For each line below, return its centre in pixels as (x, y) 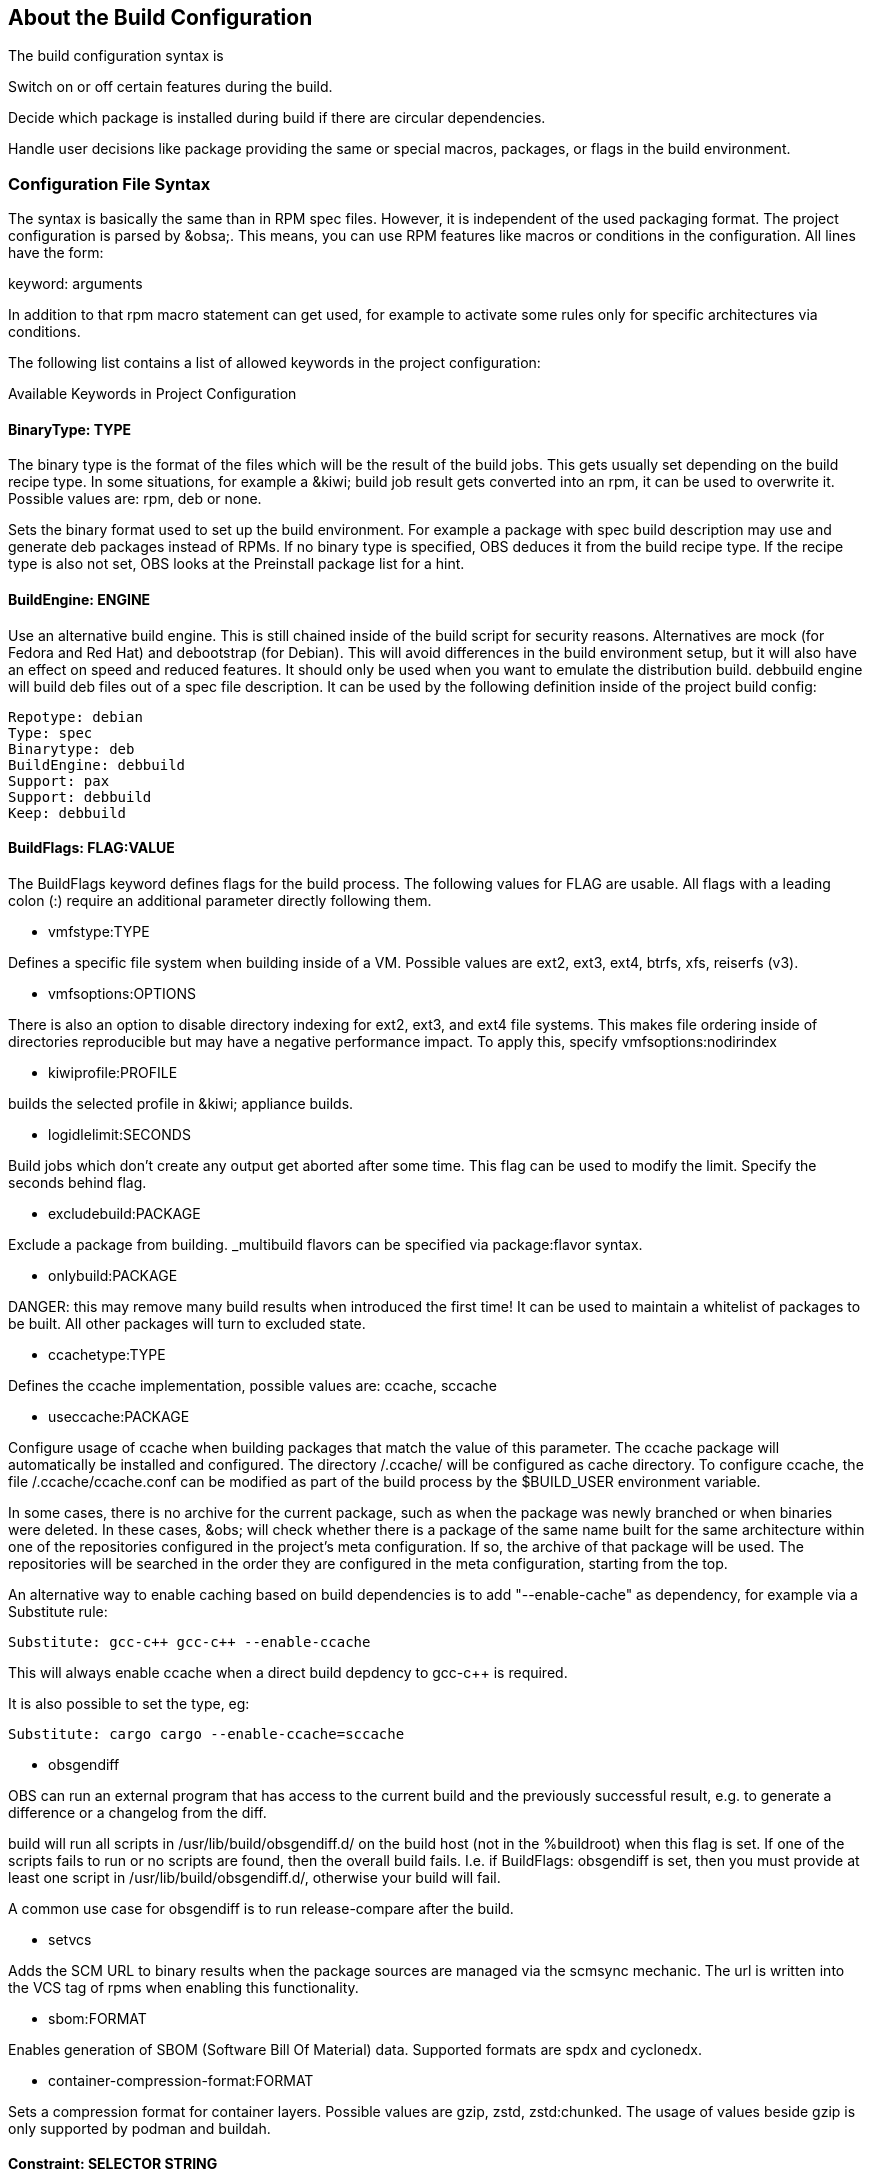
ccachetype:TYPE (107, 1354)
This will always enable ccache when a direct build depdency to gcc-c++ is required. (288, 1672)
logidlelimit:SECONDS (119, 1134)
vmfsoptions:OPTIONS (122, 993)
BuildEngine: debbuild (97, 764)
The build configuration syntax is (116, 56)
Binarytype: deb (71, 748)
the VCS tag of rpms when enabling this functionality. (183, 1987)
